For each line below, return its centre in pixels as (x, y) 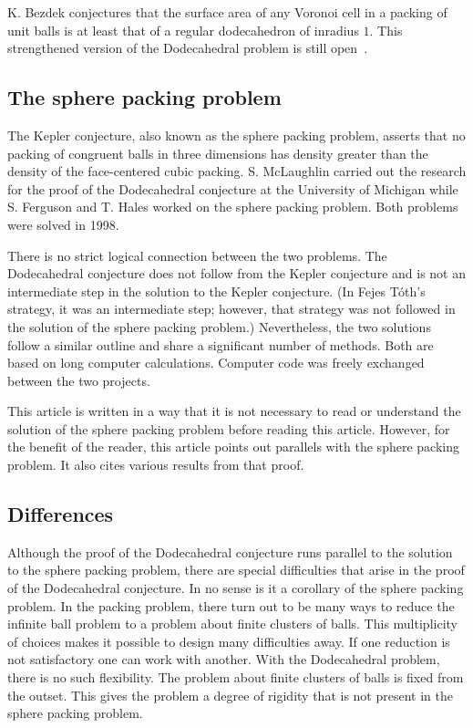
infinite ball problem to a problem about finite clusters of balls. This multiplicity (232, 624)
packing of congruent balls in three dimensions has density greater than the (218, 153)
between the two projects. (79, 380)
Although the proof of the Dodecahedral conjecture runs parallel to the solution (230, 551)
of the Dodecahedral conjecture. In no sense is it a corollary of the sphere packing (236, 588)
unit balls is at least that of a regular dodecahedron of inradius (183, 30)
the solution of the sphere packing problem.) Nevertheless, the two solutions (219, 326)
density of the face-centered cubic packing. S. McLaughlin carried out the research (237, 171)
